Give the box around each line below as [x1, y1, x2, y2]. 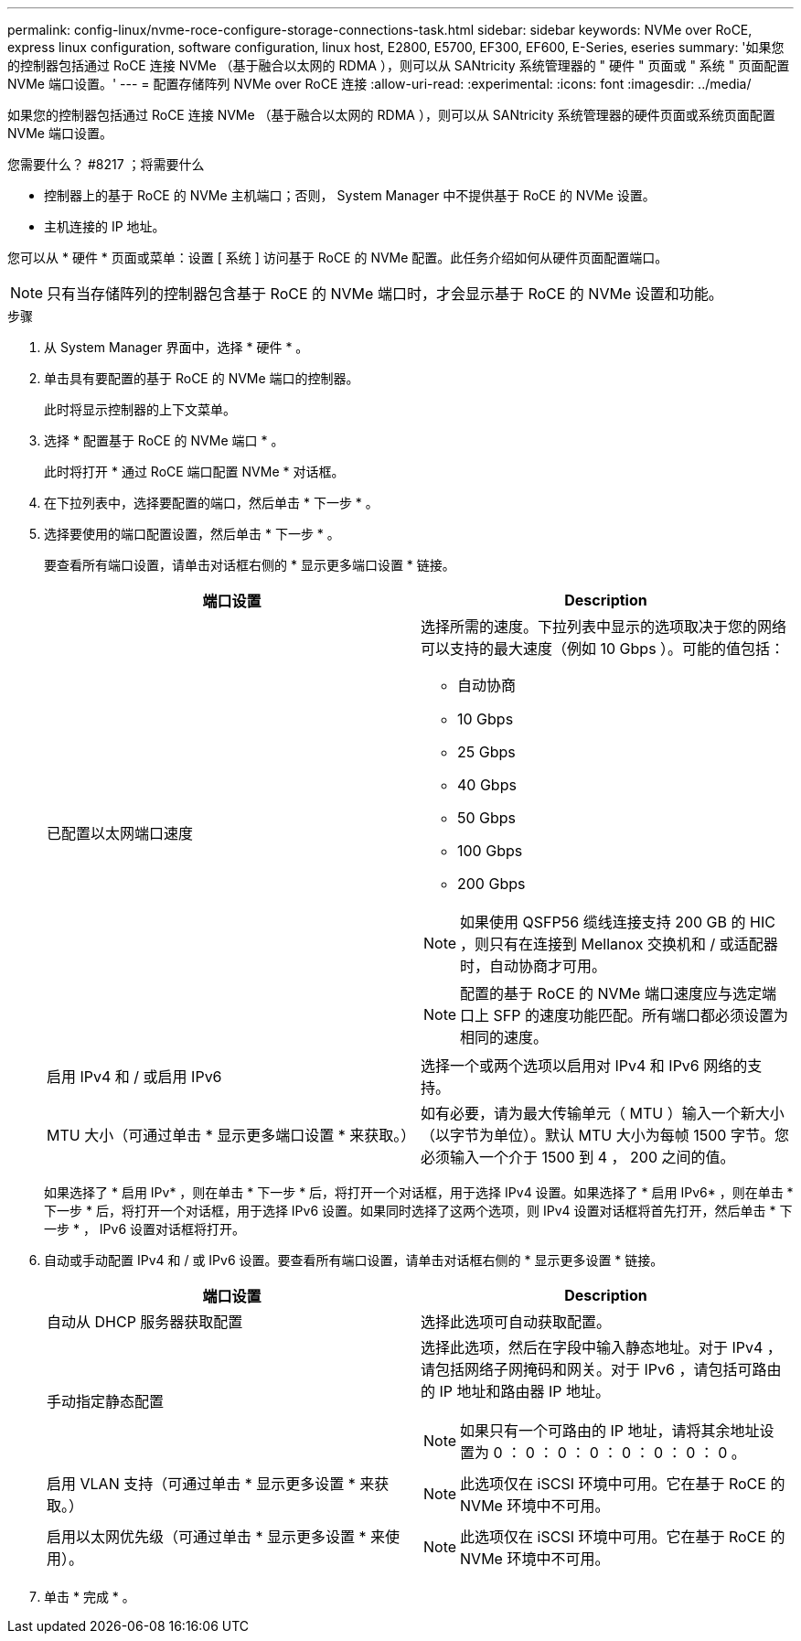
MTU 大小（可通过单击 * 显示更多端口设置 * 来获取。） [47, 1126, 416, 1144]
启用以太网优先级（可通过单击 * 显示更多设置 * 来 [47, 1528, 386, 1546]
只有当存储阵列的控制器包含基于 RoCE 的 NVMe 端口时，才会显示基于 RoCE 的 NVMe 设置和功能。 [47, 284, 723, 303]
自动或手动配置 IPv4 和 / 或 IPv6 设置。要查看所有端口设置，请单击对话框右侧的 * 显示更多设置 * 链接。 [44, 1252, 664, 1268]
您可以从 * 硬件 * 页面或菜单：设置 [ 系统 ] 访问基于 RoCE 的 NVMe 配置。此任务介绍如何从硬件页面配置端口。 [7, 250, 668, 265]
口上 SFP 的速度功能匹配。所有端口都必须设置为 [460, 1006, 788, 1024]
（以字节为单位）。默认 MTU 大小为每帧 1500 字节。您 [421, 1126, 789, 1144]
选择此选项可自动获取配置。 [421, 1313, 612, 1331]
